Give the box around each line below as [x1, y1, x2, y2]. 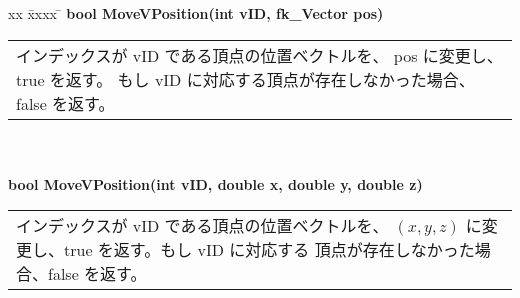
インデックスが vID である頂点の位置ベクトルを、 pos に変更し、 [16, 43, 503, 67]
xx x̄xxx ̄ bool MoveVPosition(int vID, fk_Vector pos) [8, 3, 384, 23]
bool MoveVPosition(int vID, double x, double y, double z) [8, 173, 423, 194]
